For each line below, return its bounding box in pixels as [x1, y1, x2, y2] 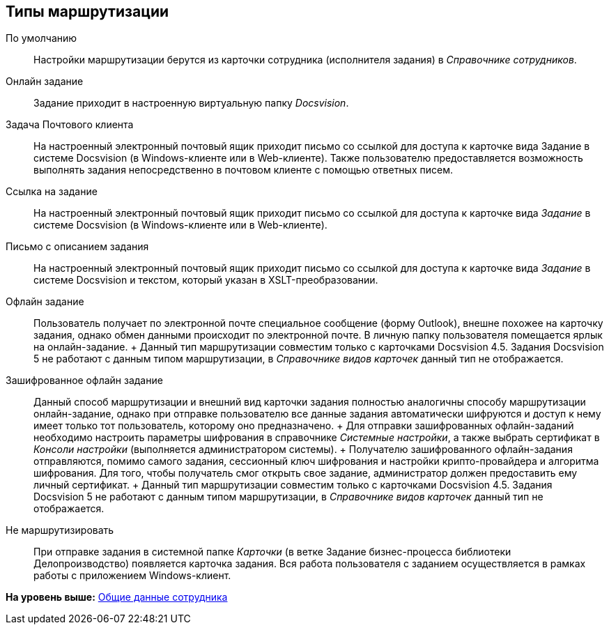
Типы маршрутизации [6, 3, 169, 20]
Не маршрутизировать [6, 524, 114, 537]
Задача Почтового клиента [6, 118, 134, 131]
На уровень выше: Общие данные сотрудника [6, 591, 228, 604]
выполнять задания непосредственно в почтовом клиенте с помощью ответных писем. [33, 164, 453, 176]
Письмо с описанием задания [6, 240, 149, 253]
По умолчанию [6, 32, 77, 45]
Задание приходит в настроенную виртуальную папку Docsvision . [33, 97, 349, 109]
